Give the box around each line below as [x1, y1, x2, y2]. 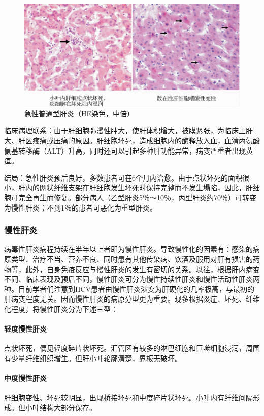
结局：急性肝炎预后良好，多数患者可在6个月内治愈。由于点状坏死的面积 [4, 172, 242, 183]
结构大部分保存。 [39, 402, 96, 412]
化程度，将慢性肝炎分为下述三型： [4, 303, 118, 314]
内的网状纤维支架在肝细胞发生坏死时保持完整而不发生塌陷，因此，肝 [25, 182, 253, 193]
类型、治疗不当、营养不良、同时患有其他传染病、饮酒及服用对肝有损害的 [11, 253, 253, 264]
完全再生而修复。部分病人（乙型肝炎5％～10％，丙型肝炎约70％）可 [18, 192, 242, 202]
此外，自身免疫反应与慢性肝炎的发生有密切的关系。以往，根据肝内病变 [25, 263, 260, 274]
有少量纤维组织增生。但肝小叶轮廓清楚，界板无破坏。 [4, 352, 182, 363]
